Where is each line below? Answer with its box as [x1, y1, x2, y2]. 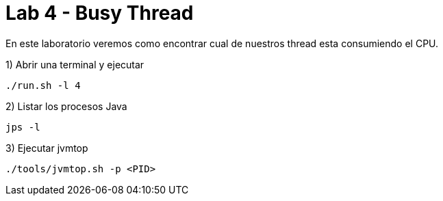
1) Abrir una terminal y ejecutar [5, 58, 144, 70]
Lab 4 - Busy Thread [5, 1, 194, 25]
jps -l [5, 121, 40, 133]
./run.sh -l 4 [5, 79, 81, 91]
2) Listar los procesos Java [5, 100, 127, 112]
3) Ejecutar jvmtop [5, 142, 88, 154]
